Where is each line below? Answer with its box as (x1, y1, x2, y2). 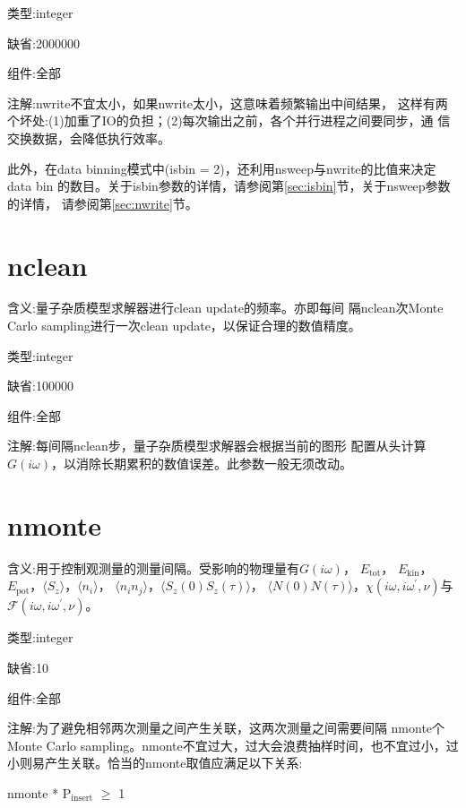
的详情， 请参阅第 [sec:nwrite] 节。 (7, 193, 198, 212)
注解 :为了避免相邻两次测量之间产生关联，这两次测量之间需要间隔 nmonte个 (7, 718, 445, 737)
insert (71, 794, 93, 804)
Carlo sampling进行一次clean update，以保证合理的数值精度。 (7, 316, 361, 335)
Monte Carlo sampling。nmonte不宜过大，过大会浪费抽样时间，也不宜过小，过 (7, 735, 459, 754)
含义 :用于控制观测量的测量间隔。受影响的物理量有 (7, 558, 299, 577)
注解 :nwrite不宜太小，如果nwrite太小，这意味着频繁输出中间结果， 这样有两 (7, 93, 448, 112)
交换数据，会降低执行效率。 (7, 128, 170, 147)
